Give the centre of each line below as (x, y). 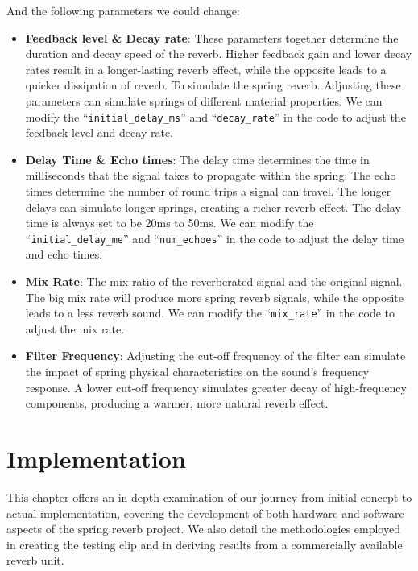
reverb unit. (35, 560)
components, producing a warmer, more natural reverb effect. (177, 403)
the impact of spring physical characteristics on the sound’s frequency (197, 372)
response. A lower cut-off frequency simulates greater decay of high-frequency (216, 387)
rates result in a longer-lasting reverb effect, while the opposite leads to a (206, 69)
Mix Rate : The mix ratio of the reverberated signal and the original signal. (214, 281)
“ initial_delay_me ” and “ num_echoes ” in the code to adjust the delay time (215, 238)
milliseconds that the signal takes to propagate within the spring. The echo (211, 175)
